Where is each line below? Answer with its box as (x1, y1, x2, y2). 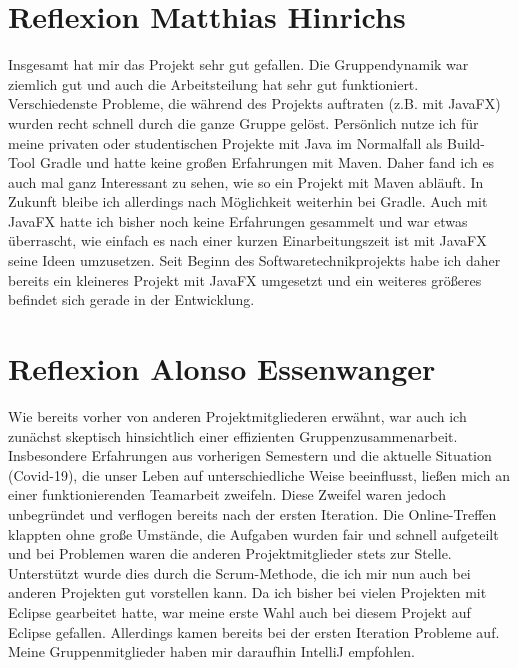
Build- (447, 132, 485, 153)
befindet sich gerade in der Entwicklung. (8, 289, 255, 310)
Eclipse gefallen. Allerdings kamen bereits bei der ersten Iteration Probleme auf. (8, 621, 500, 642)
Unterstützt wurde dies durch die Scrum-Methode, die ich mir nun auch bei (8, 562, 471, 583)
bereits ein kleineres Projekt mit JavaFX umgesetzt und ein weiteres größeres (8, 269, 482, 290)
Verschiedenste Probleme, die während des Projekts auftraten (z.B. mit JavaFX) (8, 93, 501, 114)
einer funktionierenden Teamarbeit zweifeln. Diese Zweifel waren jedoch (8, 484, 446, 505)
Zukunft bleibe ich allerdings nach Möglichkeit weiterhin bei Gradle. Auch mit (8, 191, 488, 212)
